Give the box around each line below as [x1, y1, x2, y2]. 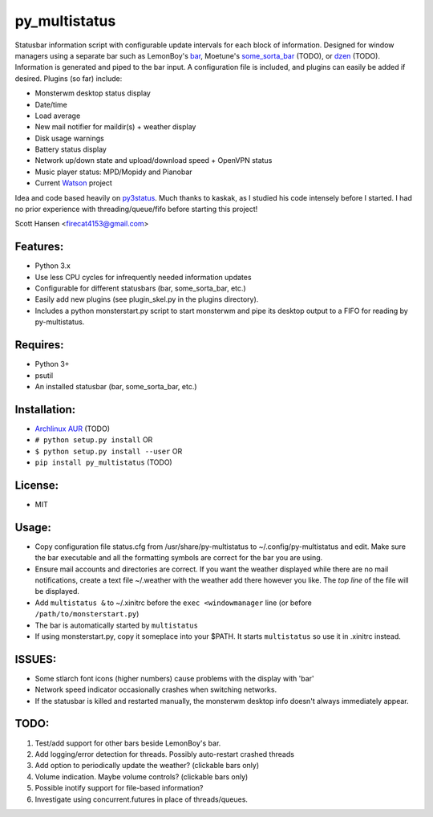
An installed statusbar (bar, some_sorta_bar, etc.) [34, 381, 197, 391]
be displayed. [34, 587, 80, 596]
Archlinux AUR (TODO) [34, 424, 110, 433]
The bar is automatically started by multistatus [34, 620, 198, 630]
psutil [34, 370, 54, 380]
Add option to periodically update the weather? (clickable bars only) [34, 761, 260, 770]
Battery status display [34, 144, 107, 154]
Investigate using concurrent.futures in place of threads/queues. [34, 795, 249, 804]
